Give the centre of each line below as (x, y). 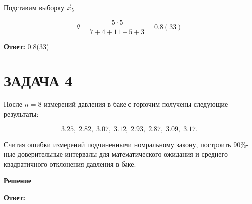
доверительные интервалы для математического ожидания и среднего (123, 154)
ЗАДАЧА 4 (38, 80)
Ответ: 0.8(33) (27, 46)
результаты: (21, 114)
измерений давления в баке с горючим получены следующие (136, 104)
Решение (18, 180)
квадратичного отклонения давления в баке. (70, 163)
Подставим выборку (34, 7)
